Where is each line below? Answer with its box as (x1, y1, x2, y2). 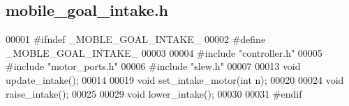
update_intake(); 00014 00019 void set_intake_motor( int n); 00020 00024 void (6, 72, 344, 87)
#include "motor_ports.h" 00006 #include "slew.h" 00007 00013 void (6, 59, 301, 73)
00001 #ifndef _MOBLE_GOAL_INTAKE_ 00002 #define (6, 32, 266, 46)
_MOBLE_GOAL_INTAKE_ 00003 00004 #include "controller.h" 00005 (6, 45, 322, 60)
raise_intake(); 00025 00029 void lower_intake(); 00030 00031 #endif (6, 86, 302, 100)
